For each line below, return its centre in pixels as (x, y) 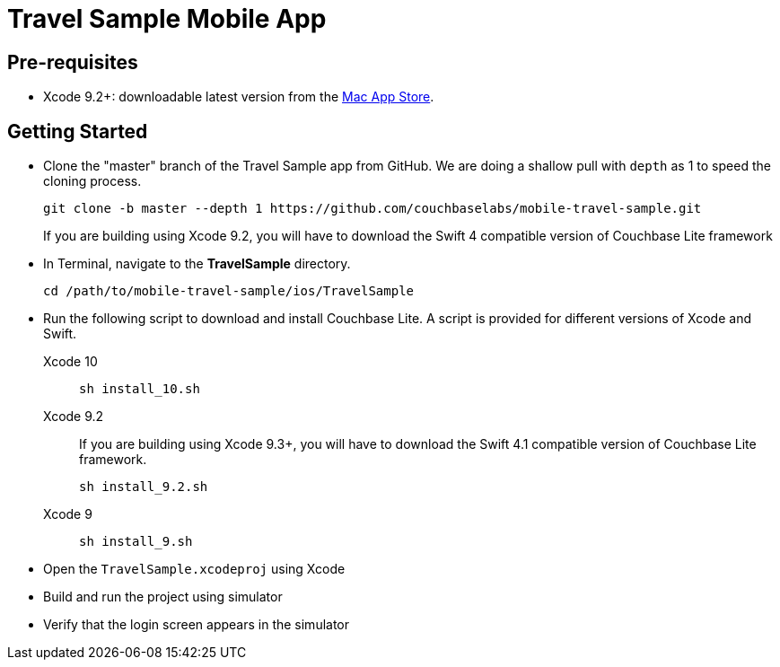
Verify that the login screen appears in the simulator (197, 625)
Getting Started (78, 131)
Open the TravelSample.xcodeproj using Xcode (194, 569)
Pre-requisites (73, 62)
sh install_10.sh (140, 389)
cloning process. (92, 181)
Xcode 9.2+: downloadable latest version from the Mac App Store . (239, 97)
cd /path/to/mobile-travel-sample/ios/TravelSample (229, 291)
